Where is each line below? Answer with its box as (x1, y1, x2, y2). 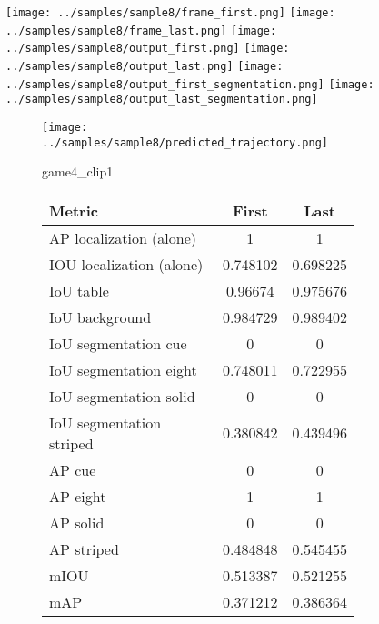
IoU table (49, 279, 109, 301)
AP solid (49, 511, 105, 533)
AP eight (49, 485, 106, 507)
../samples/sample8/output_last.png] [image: (5, 59, 284, 73)
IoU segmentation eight (49, 358, 197, 380)
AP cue (49, 458, 96, 480)
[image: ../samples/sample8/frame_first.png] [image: (5, 6, 335, 19)
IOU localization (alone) (49, 253, 204, 275)
